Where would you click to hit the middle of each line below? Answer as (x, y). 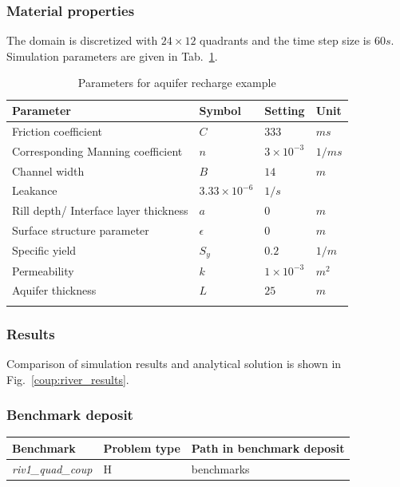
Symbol (220, 110)
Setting (285, 110)
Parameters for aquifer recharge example (177, 83)
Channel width (48, 170)
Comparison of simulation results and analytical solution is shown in (174, 364)
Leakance (35, 190)
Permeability (43, 270)
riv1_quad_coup (52, 468)
